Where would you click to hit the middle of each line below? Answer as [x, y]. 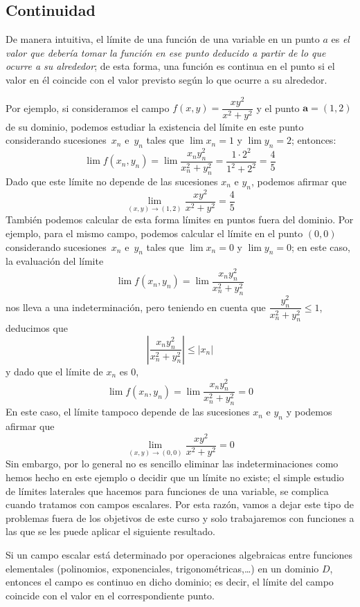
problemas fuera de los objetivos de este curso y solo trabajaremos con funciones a [180, 517]
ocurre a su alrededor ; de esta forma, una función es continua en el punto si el [170, 66]
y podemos [309, 412]
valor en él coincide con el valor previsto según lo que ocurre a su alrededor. [166, 79]
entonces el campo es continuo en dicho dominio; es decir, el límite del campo [170, 582]
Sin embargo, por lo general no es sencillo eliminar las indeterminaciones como [172, 464]
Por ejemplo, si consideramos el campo [88, 108]
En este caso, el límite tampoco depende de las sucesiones [128, 412]
